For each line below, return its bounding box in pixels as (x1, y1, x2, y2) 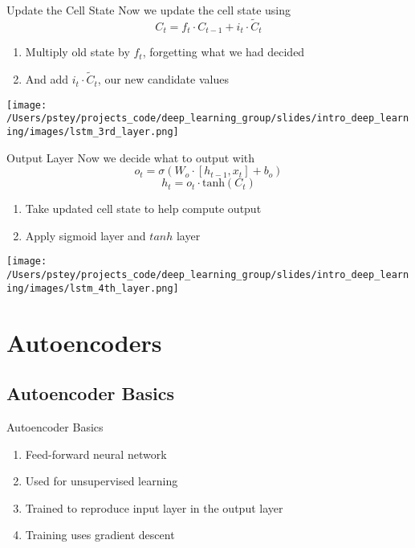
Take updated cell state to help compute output (25, 200, 262, 217)
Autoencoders (6, 325, 162, 358)
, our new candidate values (97, 71, 229, 88)
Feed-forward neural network (25, 445, 167, 462)
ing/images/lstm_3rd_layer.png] (6, 125, 179, 137)
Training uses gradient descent (25, 526, 175, 543)
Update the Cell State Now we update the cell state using (6, 2, 291, 18)
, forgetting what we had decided (142, 43, 305, 60)
